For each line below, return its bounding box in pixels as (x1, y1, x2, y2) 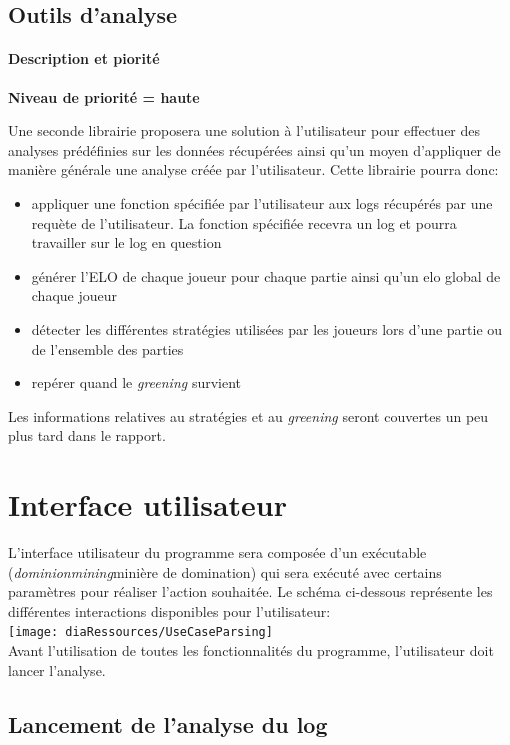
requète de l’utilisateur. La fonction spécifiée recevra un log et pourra (31, 212, 457, 233)
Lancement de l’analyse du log (8, 708, 328, 739)
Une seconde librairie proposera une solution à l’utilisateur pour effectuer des (8, 120, 481, 141)
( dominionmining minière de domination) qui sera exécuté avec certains (8, 561, 442, 582)
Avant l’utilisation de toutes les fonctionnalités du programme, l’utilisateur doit (8, 640, 494, 661)
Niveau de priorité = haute (8, 86, 200, 107)
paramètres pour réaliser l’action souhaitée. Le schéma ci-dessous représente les (8, 581, 493, 602)
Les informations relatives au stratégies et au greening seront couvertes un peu (8, 405, 489, 426)
